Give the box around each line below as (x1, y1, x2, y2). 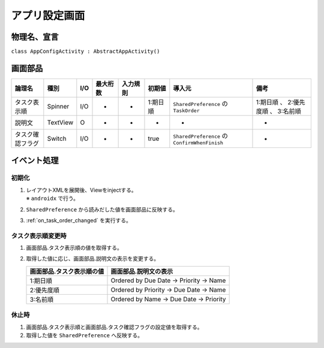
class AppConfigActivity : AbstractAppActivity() (11, 48, 160, 55)
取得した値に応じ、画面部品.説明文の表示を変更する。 (26, 255, 160, 262)
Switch (47, 134, 67, 143)
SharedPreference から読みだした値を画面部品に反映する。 (26, 205, 178, 213)
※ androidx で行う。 (26, 195, 79, 202)
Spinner (47, 102, 70, 110)
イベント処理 (11, 156, 59, 166)
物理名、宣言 (11, 32, 59, 42)
